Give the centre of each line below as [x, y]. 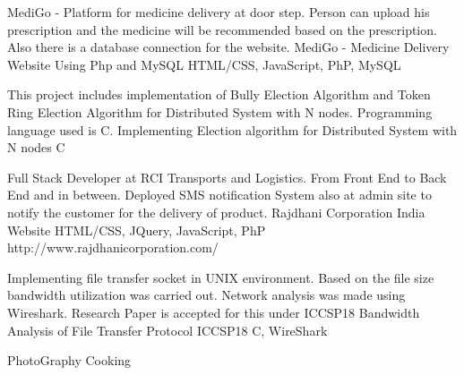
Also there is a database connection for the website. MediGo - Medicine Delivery [228, 47]
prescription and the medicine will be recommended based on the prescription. [222, 29]
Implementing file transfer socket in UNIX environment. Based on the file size [221, 277]
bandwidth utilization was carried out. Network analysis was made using [206, 295]
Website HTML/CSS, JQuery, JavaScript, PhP [137, 230]
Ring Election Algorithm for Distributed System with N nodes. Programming [220, 111]
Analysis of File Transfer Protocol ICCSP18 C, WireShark [168, 330]
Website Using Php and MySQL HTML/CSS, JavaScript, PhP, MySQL [204, 64]
